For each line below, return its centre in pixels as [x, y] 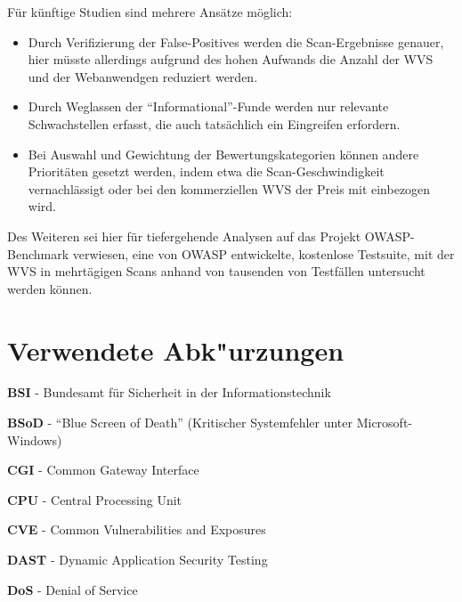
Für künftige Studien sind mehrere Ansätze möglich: [150, 12]
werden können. [50, 288]
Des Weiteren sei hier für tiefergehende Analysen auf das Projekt [184, 236]
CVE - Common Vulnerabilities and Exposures [137, 529]
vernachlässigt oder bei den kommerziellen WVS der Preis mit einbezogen [229, 188]
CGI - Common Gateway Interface [103, 470]
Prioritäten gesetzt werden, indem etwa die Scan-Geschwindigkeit [206, 171]
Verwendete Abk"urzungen [176, 350]
